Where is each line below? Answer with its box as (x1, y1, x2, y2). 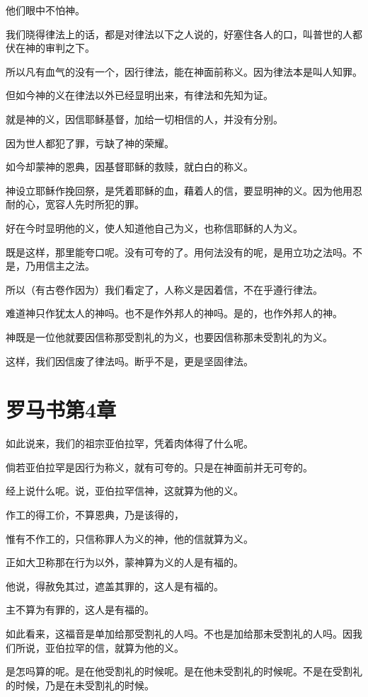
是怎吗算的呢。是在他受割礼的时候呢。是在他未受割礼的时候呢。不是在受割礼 (6, 664, 362, 679)
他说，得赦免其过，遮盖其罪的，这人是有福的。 (6, 578, 224, 593)
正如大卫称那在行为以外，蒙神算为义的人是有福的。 (6, 555, 243, 570)
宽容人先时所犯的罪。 (45, 197, 144, 212)
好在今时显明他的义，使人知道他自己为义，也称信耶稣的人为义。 (6, 220, 303, 235)
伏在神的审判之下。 (6, 40, 95, 55)
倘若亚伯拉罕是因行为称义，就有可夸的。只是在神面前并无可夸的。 (6, 459, 313, 474)
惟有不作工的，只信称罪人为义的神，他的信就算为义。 (6, 531, 253, 546)
